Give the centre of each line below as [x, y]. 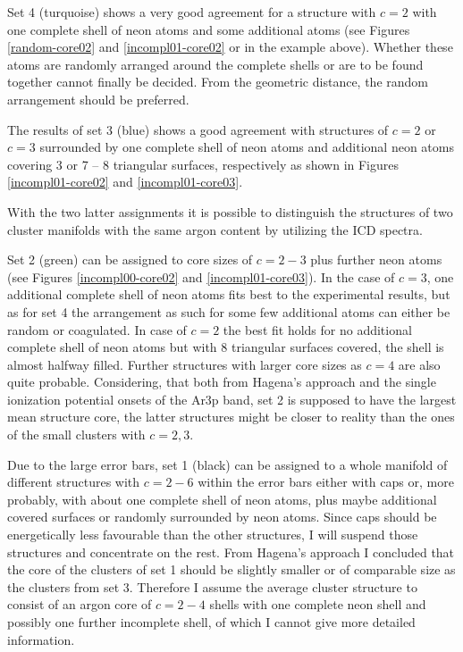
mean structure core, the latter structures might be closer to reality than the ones [231, 417]
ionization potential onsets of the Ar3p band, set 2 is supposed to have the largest [232, 399]
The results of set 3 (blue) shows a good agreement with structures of [198, 129]
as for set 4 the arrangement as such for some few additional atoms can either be [229, 311]
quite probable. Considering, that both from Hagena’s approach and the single [222, 382]
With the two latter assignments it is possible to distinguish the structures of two [230, 211]
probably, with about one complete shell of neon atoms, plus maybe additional [222, 499]
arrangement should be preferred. [98, 99]
